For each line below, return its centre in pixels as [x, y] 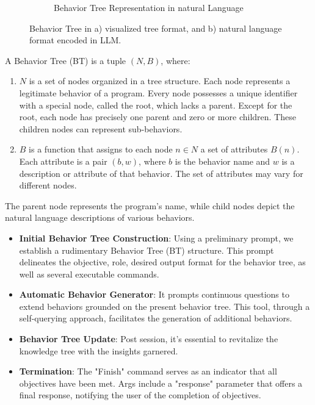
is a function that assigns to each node [101, 149]
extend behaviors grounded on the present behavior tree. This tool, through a [165, 306]
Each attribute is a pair [63, 161]
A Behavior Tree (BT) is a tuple [66, 60]
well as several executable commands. [89, 274]
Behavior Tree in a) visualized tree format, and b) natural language [156, 28]
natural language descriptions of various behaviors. [100, 217]
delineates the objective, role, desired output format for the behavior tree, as [162, 262]
